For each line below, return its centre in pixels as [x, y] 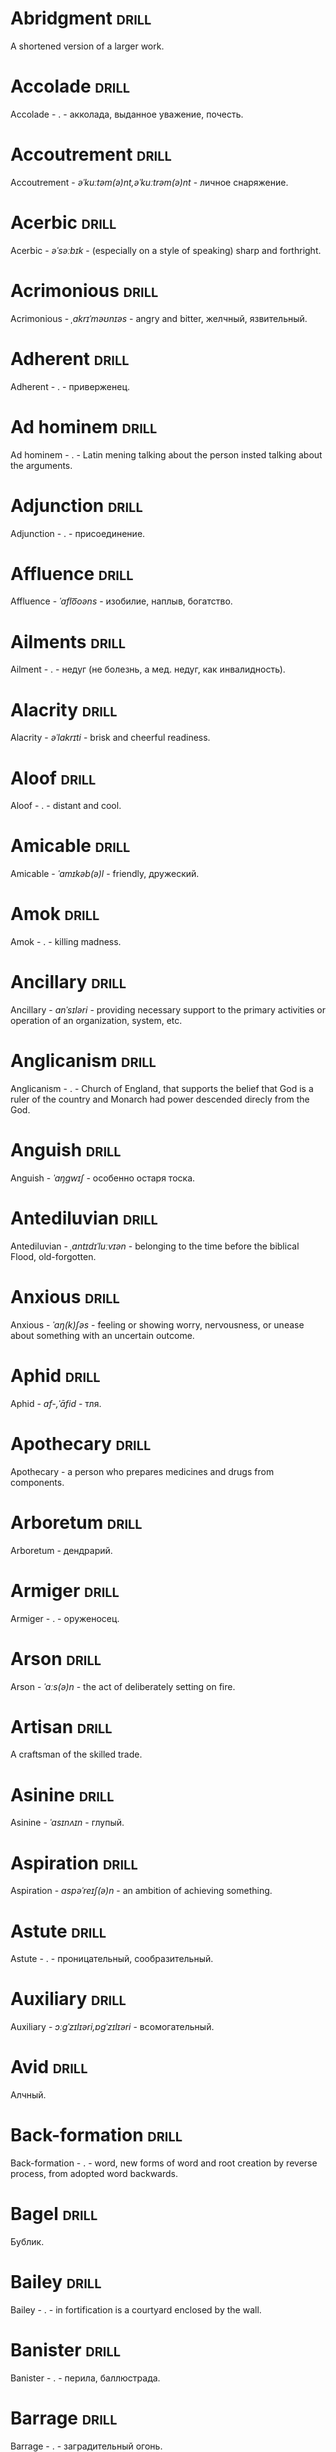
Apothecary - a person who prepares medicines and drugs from [142, 1471]
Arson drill [56, 1658]
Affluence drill [72, 573]
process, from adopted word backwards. [94, 2174]
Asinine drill [62, 1794]
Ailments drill [68, 641]
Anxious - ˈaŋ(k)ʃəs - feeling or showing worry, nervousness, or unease [157, 1324]
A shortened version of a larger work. [87, 46]
